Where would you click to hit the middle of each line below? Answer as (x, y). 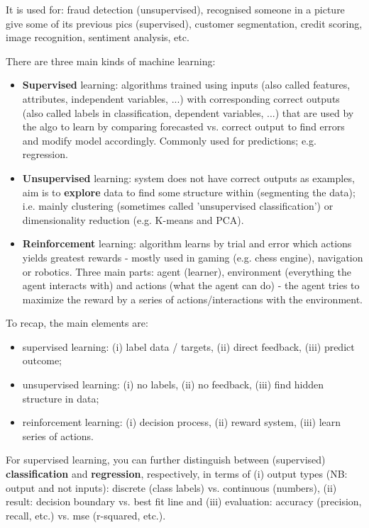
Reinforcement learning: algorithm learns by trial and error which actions (187, 243)
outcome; (42, 360)
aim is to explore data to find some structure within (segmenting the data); (189, 192)
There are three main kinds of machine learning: (111, 61)
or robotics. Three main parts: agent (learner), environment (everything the (187, 271)
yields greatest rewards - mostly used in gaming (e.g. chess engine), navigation (193, 257)
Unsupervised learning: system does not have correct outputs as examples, (188, 178)
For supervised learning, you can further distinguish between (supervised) (166, 460)
